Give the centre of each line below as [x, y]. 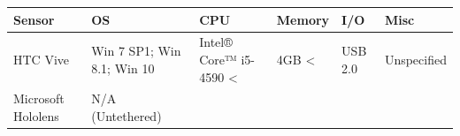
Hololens [36, 115]
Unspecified [415, 59]
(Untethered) [126, 115]
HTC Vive [41, 59]
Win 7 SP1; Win [136, 51]
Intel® [216, 42]
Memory [303, 19]
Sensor [34, 19]
